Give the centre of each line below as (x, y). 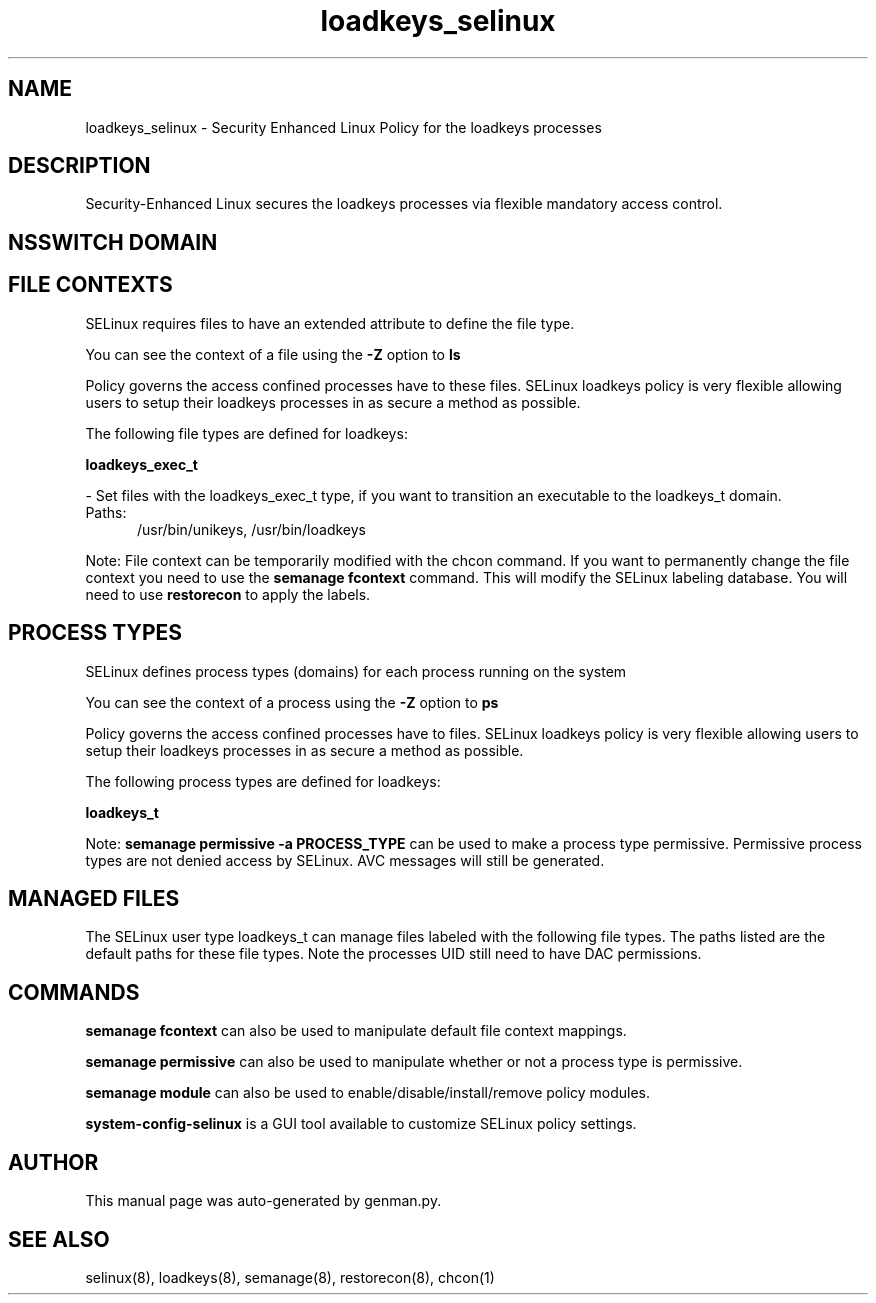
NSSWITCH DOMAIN (113, 242)
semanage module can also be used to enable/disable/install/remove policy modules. (368, 1093)
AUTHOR (53, 1162)
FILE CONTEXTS (90, 285)
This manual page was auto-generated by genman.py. (263, 1201)
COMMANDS (74, 992)
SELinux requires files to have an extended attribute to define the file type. (330, 323)
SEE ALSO (59, 1239)
